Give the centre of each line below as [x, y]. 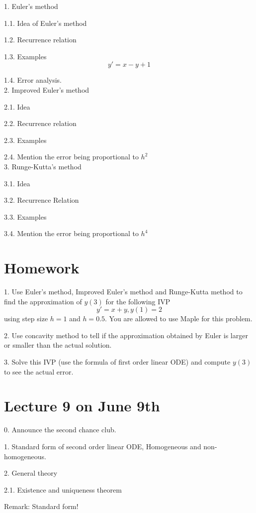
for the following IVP [138, 301]
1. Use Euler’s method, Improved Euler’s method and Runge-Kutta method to [123, 292]
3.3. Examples [25, 216]
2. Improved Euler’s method [47, 89]
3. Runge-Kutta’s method [43, 166]
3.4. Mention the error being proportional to [71, 233]
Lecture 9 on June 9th [82, 406]
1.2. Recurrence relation [40, 40]
